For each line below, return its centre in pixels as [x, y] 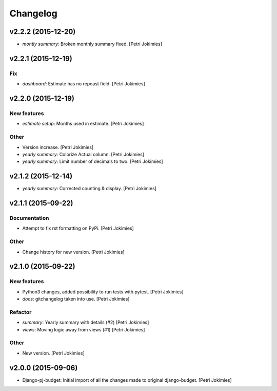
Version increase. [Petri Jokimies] [58, 147]
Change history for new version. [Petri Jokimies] [74, 252]
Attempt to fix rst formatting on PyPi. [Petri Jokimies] [78, 228]
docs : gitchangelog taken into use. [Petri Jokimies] [76, 299]
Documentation [29, 218]
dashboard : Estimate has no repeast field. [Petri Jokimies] [84, 84]
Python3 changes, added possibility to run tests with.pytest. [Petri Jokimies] [103, 292]
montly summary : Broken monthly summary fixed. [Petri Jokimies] [92, 44]
